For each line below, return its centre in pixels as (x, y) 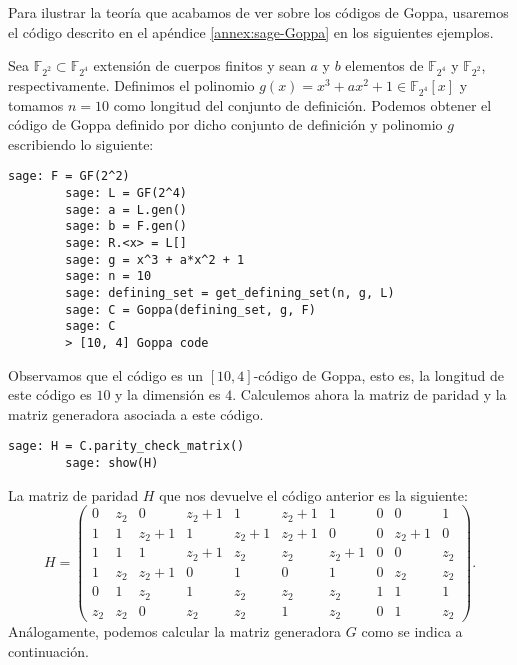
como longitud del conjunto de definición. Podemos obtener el (302, 104)
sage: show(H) (112, 463)
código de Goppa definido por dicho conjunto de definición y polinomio (225, 124)
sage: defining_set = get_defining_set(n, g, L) (230, 293)
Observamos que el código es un (106, 374)
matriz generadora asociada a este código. (136, 413)
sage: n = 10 (108, 276)
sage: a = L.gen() (126, 209)
